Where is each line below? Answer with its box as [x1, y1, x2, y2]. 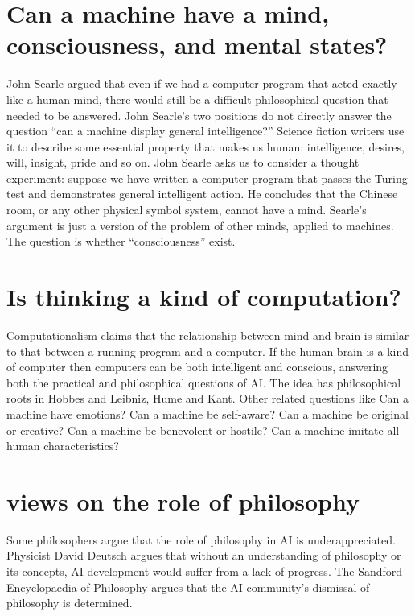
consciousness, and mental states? [6, 28, 388, 61]
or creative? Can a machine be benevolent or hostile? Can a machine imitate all [6, 421, 400, 438]
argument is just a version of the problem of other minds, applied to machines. [6, 217, 394, 234]
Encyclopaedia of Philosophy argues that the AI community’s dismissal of [6, 578, 370, 595]
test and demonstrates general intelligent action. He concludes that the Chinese [6, 185, 398, 202]
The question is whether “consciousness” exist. [6, 233, 236, 250]
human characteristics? [6, 437, 119, 454]
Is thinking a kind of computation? [6, 280, 401, 313]
